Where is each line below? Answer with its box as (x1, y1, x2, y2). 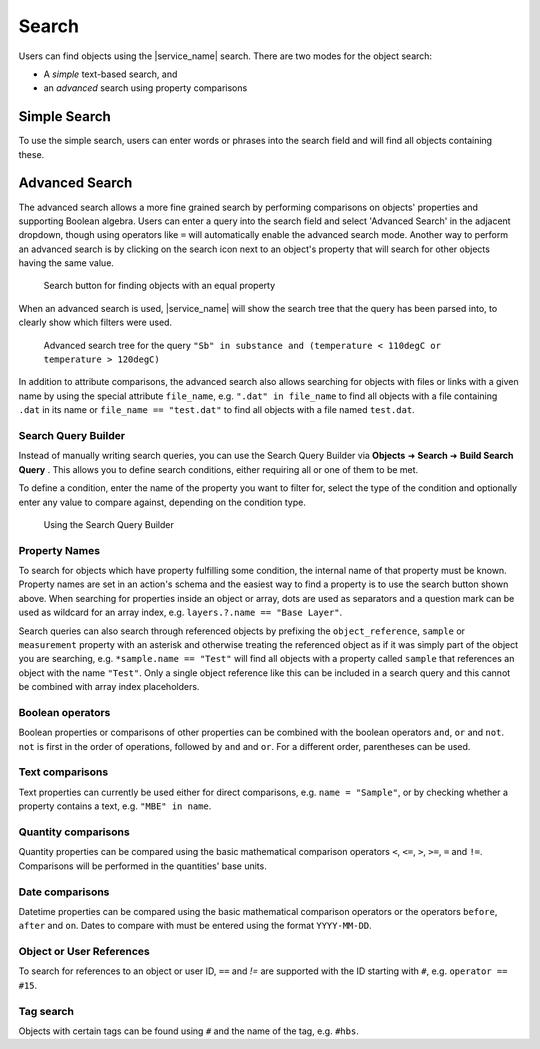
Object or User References (18, 945, 150, 959)
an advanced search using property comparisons (43, 82, 248, 94)
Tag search (18, 1004, 75, 1018)
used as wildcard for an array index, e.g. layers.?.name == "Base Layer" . (18, 606, 343, 619)
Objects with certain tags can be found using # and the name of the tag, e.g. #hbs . (18, 1025, 359, 1037)
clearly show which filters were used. (18, 316, 173, 329)
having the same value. (18, 257, 115, 269)
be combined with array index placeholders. (18, 681, 200, 693)
